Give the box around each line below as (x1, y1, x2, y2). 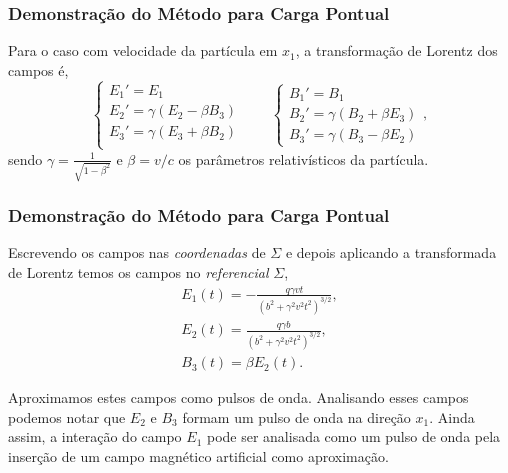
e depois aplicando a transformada (285, 242, 497, 263)
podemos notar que (8, 406, 126, 427)
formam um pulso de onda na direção (182, 406, 411, 427)
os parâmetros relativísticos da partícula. (178, 148, 429, 169)
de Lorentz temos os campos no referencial (8, 262, 269, 283)
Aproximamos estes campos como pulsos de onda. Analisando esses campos (8, 387, 469, 408)
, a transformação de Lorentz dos (295, 40, 498, 61)
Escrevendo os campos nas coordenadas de (8, 242, 266, 263)
